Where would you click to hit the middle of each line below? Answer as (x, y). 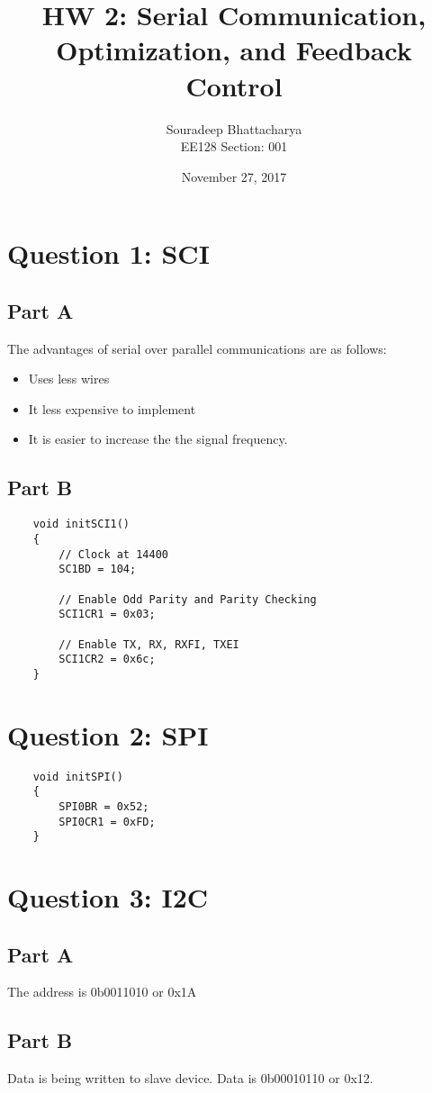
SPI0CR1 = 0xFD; (107, 822)
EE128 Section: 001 (234, 146)
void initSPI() (78, 777)
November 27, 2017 (234, 176)
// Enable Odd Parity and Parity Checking (188, 599)
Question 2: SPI (108, 734)
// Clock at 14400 (113, 554)
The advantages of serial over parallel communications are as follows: (197, 348)
